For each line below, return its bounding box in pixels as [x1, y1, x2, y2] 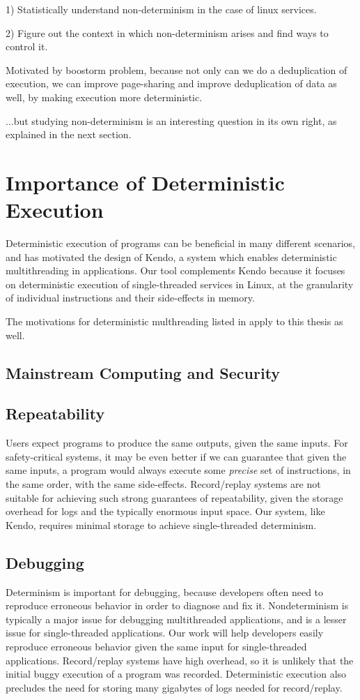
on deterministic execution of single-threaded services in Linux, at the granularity [6, 276, 354, 291]
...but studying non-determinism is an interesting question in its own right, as [6, 113, 337, 128]
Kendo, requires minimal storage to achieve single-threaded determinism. [6, 517, 317, 532]
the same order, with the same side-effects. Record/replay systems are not [6, 476, 321, 491]
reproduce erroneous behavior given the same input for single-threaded [6, 639, 307, 653]
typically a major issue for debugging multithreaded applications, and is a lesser [6, 611, 347, 626]
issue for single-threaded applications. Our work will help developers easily [6, 625, 324, 640]
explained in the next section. [6, 127, 132, 142]
